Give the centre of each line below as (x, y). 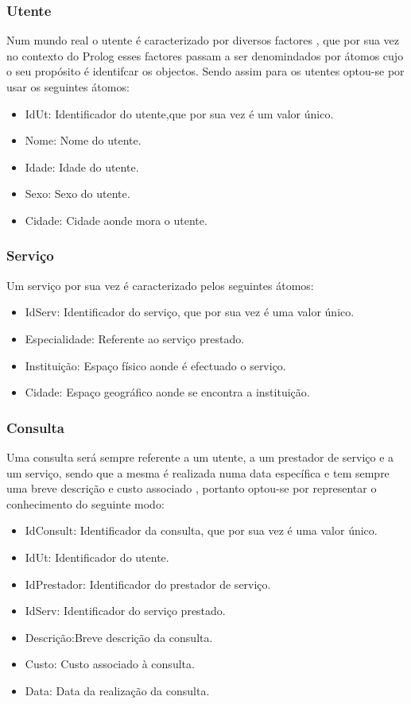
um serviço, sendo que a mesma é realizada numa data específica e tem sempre (198, 472)
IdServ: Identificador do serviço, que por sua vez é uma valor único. (190, 312)
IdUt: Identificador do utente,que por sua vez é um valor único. (179, 113)
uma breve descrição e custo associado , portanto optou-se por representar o (192, 488)
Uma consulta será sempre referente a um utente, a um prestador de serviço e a (200, 456)
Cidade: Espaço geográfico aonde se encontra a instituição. (167, 392)
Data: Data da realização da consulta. (117, 690)
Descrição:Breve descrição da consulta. (119, 637)
